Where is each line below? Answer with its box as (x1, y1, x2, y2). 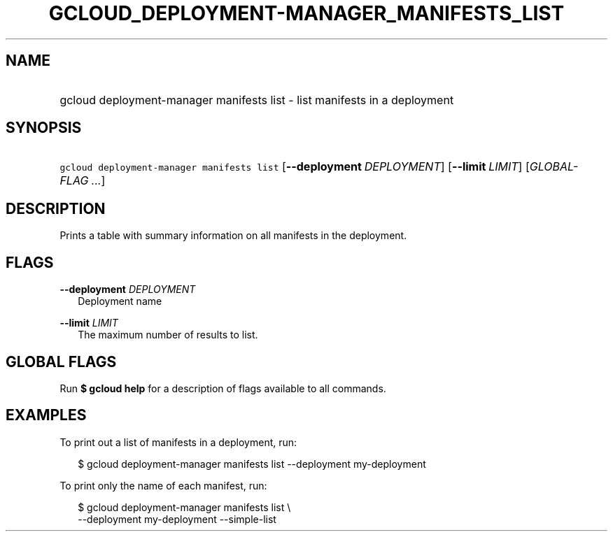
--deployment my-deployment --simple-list (78, 513, 276, 525)
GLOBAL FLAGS (6, 352, 117, 371)
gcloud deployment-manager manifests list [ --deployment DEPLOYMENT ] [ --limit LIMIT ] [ (59, 159, 530, 174)
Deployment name (78, 295, 162, 308)
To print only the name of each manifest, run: (59, 479, 267, 492)
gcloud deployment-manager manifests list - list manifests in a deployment (59, 92, 454, 107)
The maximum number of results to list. (78, 329, 258, 341)
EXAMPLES (6, 406, 87, 424)
